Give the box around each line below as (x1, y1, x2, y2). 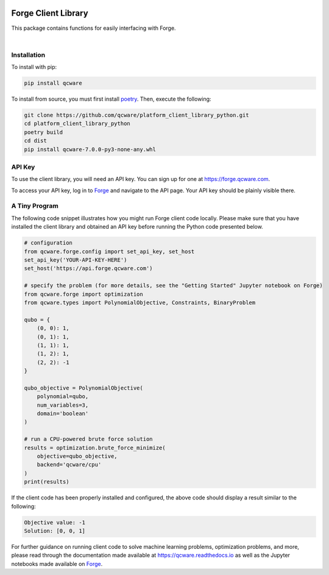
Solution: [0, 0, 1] (24, 527, 85, 534)
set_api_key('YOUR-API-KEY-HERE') (24, 256, 127, 263)
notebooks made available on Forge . (11, 560, 103, 567)
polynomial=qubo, (37, 393, 89, 400)
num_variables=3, (37, 401, 89, 409)
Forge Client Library (11, 8, 88, 18)
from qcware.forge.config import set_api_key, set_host (24, 248, 195, 255)
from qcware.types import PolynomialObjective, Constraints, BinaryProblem (24, 299, 256, 306)
